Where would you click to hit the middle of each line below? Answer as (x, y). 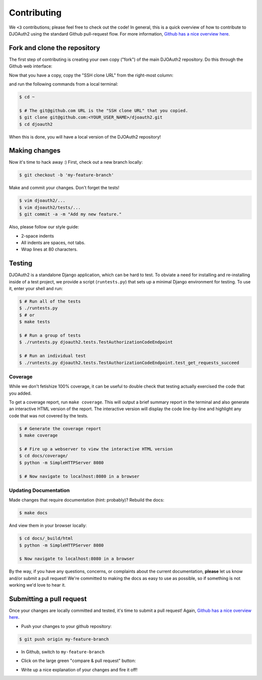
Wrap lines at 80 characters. (49, 249)
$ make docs (33, 513)
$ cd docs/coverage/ (43, 456)
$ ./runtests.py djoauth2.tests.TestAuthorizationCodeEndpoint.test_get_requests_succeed (129, 363)
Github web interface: (31, 66)
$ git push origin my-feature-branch (64, 639)
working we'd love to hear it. (37, 585)
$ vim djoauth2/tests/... (50, 207)
